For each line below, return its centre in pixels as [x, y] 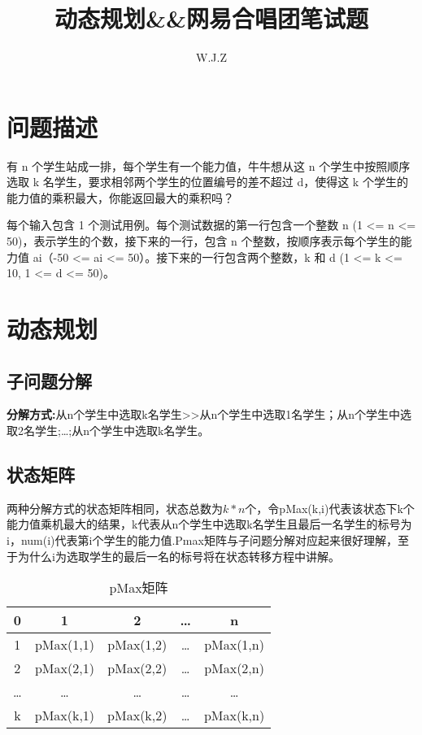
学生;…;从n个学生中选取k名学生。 [122, 430]
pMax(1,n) [234, 645]
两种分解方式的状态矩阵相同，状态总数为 [115, 508]
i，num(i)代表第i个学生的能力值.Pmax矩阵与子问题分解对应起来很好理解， [202, 539]
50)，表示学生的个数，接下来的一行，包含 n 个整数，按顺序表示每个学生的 [204, 241]
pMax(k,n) [234, 715]
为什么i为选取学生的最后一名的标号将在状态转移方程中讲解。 [178, 556]
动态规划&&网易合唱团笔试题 [211, 18]
